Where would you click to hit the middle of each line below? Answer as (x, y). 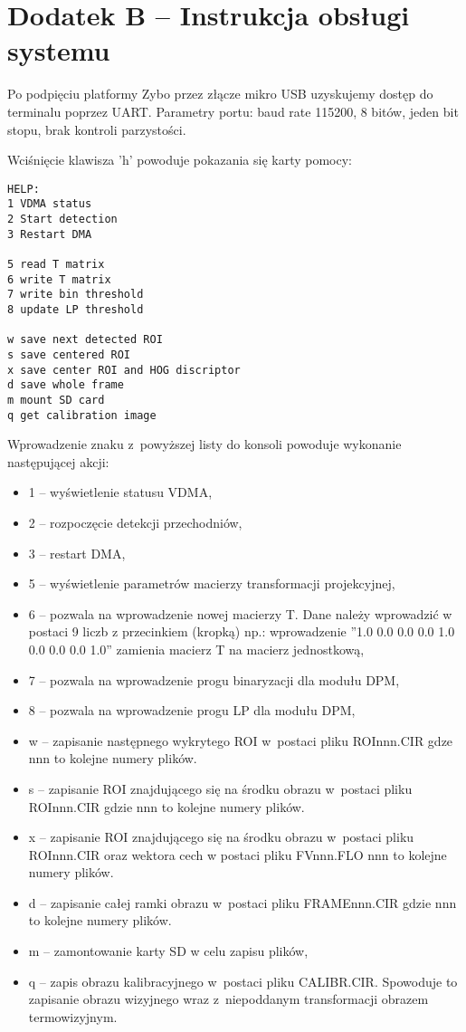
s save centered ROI (69, 354)
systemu (59, 50)
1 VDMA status (50, 204)
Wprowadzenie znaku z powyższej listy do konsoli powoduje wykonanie (204, 444)
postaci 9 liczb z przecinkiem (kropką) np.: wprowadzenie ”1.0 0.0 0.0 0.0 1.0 (242, 631)
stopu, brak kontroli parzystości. (97, 129)
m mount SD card (56, 400)
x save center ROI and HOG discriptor (124, 370)
